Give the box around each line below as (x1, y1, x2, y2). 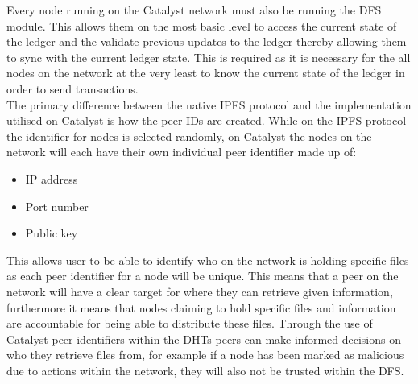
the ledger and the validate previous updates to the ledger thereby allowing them (6, 33, 407, 50)
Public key (25, 225, 78, 242)
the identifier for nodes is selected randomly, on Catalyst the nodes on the (6, 127, 372, 144)
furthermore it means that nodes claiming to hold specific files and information (6, 299, 396, 316)
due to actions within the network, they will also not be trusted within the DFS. (6, 361, 404, 378)
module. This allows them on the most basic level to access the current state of (6, 17, 397, 34)
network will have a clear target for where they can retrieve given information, (6, 283, 393, 299)
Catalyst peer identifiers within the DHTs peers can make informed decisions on (6, 330, 402, 347)
